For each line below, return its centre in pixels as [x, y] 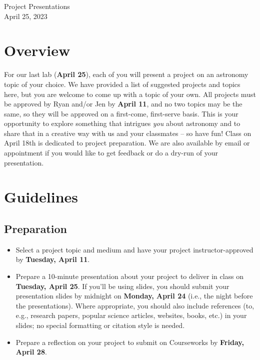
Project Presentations [37, 6]
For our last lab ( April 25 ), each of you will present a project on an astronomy [126, 74]
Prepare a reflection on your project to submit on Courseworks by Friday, [130, 342]
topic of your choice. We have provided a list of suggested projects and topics [122, 84]
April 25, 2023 [26, 16]
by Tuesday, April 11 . [53, 259]
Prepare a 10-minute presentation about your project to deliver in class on [130, 276]
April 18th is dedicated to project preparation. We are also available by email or [127, 143]
